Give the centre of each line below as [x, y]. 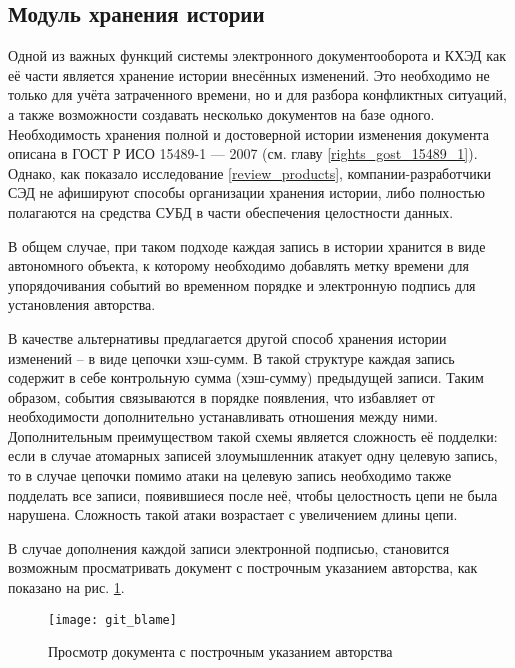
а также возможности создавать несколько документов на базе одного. [221, 113]
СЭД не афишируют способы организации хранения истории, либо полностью [246, 192]
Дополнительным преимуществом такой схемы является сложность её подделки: [253, 435]
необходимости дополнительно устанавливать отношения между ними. [223, 416]
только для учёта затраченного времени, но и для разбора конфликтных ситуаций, [257, 94]
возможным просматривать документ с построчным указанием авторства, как [243, 567]
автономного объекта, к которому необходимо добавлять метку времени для [239, 265]
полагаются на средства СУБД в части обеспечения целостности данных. [231, 211]
